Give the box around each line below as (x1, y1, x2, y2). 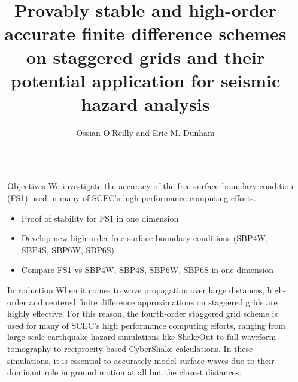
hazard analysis (81, 91, 210, 116)
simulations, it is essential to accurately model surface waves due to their (7, 354, 275, 366)
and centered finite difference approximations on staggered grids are (29, 295, 278, 308)
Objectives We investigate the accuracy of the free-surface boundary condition (7, 180, 294, 192)
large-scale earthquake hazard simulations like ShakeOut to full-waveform (7, 331, 276, 343)
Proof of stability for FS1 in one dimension (21, 211, 179, 224)
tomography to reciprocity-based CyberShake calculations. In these (7, 342, 253, 354)
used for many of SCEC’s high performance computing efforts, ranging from (7, 319, 286, 331)
